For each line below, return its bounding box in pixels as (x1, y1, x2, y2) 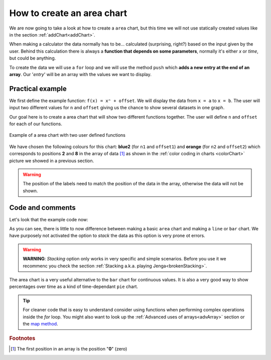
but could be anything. (9, 55, 56, 61)
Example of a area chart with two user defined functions (9, 132, 125, 138)
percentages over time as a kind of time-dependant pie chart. (9, 283, 138, 290)
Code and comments (9, 203, 76, 212)
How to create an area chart (9, 8, 127, 19)
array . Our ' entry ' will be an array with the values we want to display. (9, 71, 152, 77)
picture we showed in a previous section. (9, 158, 94, 164)
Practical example (9, 84, 67, 93)
